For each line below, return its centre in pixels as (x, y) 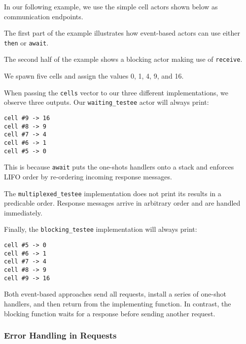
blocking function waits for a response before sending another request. (110, 313)
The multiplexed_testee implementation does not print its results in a (113, 193)
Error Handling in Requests (60, 335)
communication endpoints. (44, 16)
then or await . (26, 42)
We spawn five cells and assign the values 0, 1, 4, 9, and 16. (94, 76)
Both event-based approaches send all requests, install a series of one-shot (115, 294)
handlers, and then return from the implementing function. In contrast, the (118, 303)
